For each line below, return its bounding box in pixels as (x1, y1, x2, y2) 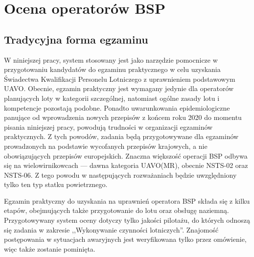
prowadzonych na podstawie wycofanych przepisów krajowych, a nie (4, 140, 208, 151)
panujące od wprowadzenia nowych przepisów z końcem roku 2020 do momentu (4, 112, 242, 122)
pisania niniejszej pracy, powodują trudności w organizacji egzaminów (4, 121, 213, 132)
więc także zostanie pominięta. (4, 243, 95, 254)
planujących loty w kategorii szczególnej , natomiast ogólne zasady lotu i (4, 93, 220, 103)
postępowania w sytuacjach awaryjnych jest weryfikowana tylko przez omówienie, (4, 234, 247, 244)
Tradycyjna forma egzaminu (4, 31, 148, 47)
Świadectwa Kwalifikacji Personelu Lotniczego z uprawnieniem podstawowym (4, 73, 235, 84)
